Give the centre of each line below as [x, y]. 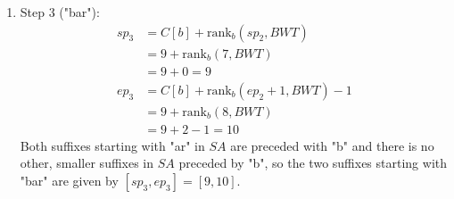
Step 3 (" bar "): [60, 12]
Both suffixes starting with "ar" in [112, 145]
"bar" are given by [69, 180]
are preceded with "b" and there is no [332, 145]
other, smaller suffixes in [87, 163]
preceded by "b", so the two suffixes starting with [313, 163]
